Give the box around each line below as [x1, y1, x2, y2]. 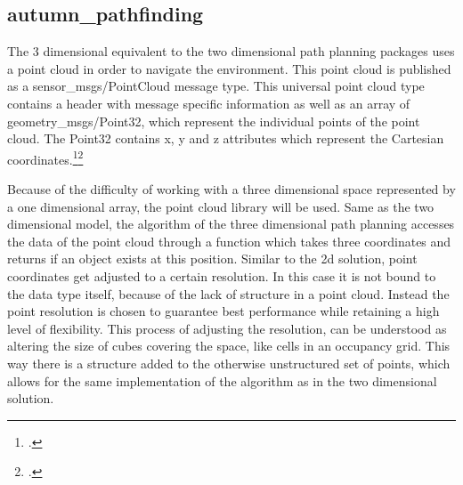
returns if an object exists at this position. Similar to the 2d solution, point [7, 249, 418, 268]
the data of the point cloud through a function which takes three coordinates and [7, 231, 451, 250]
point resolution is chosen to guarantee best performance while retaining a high [7, 302, 440, 320]
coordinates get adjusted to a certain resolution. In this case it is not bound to [7, 266, 436, 285]
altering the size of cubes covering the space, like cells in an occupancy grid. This [7, 336, 451, 355]
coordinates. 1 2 [7, 147, 84, 168]
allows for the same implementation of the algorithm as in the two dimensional [7, 371, 437, 390]
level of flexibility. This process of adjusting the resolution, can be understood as [7, 319, 447, 337]
